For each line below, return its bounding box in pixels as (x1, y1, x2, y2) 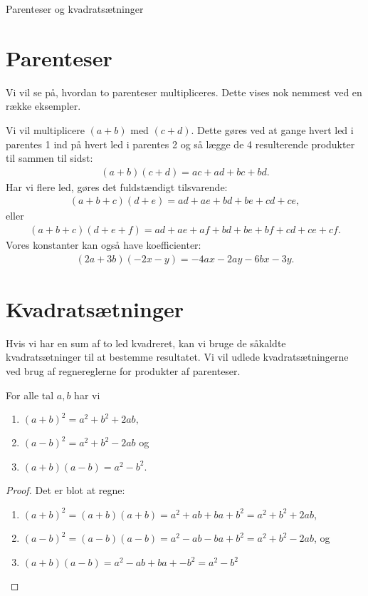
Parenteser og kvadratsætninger (6, 1, 144, 16)
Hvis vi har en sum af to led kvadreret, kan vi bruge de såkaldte (6, 335, 286, 350)
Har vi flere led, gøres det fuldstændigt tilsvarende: (6, 179, 228, 194)
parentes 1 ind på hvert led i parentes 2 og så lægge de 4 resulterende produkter (6, 136, 355, 151)
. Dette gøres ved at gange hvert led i (191, 122, 354, 137)
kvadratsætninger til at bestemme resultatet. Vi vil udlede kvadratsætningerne (6, 349, 349, 364)
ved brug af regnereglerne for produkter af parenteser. (6, 363, 241, 378)
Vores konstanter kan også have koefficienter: (6, 237, 201, 252)
